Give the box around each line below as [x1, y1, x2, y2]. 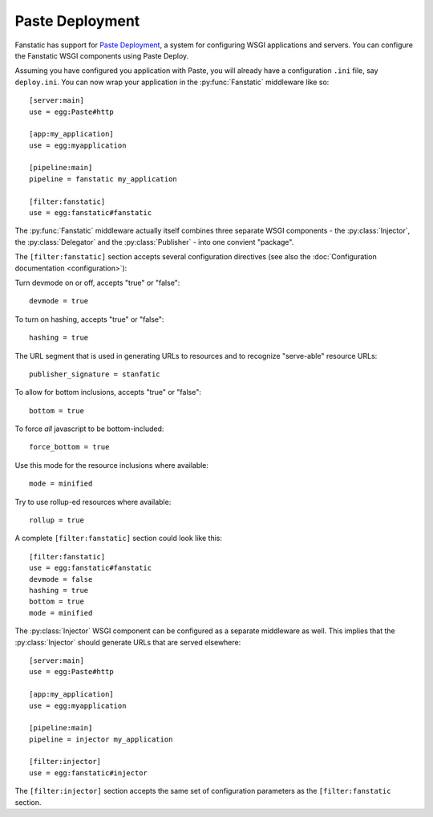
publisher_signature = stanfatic [29, 369, 160, 379]
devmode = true [29, 297, 89, 306]
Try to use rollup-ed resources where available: [14, 497, 172, 506]
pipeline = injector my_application [29, 734, 173, 744]
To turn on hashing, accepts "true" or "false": [14, 314, 164, 324]
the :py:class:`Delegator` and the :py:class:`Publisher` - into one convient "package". [14, 237, 294, 246]
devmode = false [29, 575, 93, 583]
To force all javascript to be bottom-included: [14, 424, 164, 433]
